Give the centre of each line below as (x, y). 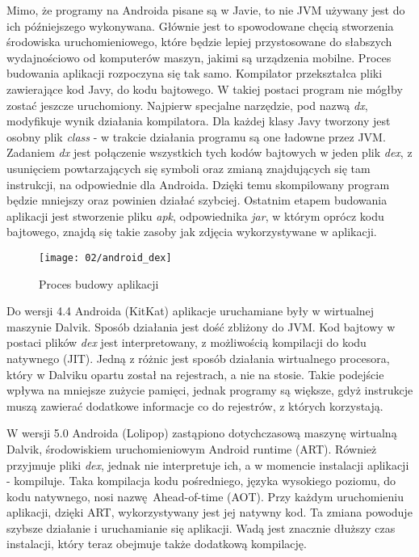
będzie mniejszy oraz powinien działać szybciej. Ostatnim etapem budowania (197, 200)
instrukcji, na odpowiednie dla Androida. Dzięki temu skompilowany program (198, 184)
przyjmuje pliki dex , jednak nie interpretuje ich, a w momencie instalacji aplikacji (208, 464)
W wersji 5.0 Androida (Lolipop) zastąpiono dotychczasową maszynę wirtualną (202, 433)
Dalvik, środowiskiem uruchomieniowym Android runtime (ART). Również (192, 448)
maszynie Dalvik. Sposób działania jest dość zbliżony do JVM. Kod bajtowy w (201, 326)
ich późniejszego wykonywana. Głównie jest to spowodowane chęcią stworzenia (200, 25)
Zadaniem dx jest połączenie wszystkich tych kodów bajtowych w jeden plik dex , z (209, 152)
